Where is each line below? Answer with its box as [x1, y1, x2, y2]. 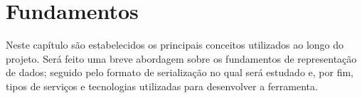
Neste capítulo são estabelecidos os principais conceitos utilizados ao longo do [6, 37, 344, 52]
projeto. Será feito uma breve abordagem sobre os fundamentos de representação [6, 51, 357, 66]
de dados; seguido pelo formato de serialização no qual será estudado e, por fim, [6, 65, 353, 80]
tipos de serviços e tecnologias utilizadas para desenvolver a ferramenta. [6, 78, 318, 93]
